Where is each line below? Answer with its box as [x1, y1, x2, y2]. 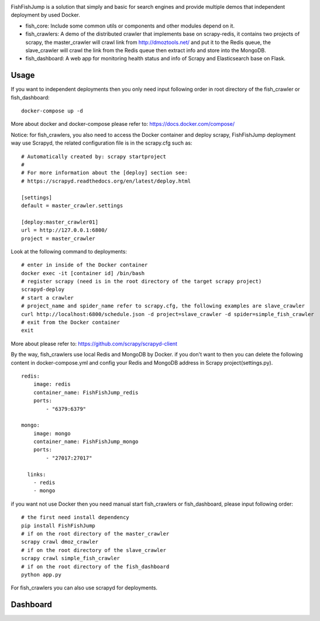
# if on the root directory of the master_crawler [21, 530, 170, 537]
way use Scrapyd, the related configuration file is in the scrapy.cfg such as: [11, 139, 192, 146]
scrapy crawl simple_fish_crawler [21, 555, 120, 562]
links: [27, 471, 46, 478]
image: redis [33, 381, 71, 387]
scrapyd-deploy [21, 286, 65, 293]
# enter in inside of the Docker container [21, 262, 148, 269]
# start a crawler [21, 294, 74, 301]
